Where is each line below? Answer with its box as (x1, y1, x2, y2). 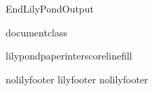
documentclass (6, 24, 68, 39)
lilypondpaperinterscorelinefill (6, 48, 132, 63)
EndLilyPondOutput (6, 1, 94, 15)
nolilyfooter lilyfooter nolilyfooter (6, 71, 148, 86)
